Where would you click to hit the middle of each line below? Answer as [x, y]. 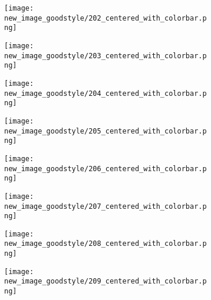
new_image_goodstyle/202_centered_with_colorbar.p [105, 18]
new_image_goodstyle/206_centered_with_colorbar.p [105, 169]
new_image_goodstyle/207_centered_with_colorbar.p [105, 206]
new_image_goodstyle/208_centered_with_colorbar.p [105, 244]
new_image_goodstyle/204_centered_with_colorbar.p [105, 93]
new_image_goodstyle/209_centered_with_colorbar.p [105, 281]
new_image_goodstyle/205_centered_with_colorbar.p [105, 131]
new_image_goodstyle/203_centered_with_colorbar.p [105, 56]
